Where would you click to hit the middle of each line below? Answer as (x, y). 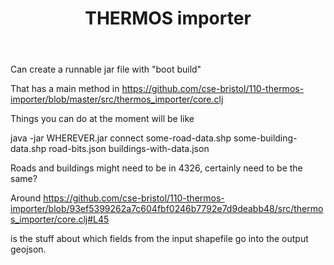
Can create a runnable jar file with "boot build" (106, 69)
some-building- (265, 138)
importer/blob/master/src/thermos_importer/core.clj (117, 99)
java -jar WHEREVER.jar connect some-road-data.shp (121, 138)
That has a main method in (65, 89)
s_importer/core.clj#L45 (60, 219)
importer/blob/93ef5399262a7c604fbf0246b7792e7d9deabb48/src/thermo (167, 209)
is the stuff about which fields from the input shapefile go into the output (159, 239)
